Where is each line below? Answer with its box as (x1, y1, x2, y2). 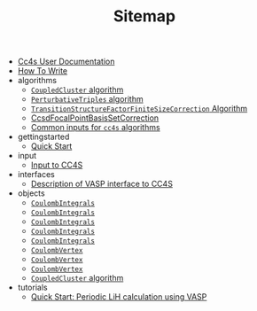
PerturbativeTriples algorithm (30, 94, 144, 105)
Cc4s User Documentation (17, 56, 115, 67)
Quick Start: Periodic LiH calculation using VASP (30, 292, 207, 302)
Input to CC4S (30, 159, 83, 170)
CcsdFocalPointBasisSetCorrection (30, 113, 160, 123)
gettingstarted (17, 131, 70, 143)
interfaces (17, 169, 55, 180)
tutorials (17, 282, 48, 293)
